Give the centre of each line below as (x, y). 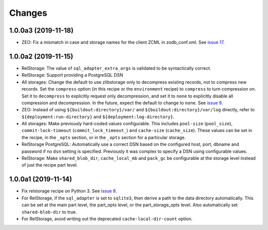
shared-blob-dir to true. (49, 212)
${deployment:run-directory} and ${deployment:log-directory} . (98, 117)
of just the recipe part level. (50, 165)
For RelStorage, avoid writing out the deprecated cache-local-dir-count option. (107, 219)
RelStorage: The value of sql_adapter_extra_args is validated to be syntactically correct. (116, 68)
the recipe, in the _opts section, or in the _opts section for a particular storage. (104, 137)
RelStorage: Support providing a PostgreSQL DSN (72, 75)
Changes (28, 13)
